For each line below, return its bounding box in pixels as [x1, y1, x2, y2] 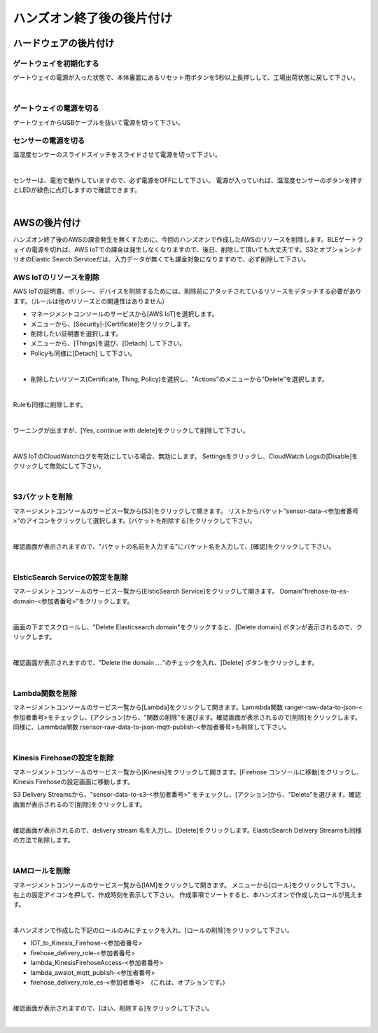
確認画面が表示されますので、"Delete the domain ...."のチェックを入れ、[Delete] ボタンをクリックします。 [13, 658, 318, 666]
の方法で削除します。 [13, 836, 74, 844]
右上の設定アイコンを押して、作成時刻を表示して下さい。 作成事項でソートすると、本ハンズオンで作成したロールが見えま [13, 890, 363, 898]
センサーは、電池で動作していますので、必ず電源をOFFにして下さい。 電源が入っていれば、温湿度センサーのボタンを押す [13, 176, 363, 184]
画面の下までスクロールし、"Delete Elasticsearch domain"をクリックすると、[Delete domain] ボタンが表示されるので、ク [13, 622, 363, 631]
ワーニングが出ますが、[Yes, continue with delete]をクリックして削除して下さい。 [13, 426, 249, 435]
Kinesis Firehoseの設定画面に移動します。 [13, 778, 134, 786]
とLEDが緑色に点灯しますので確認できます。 [13, 186, 141, 194]
